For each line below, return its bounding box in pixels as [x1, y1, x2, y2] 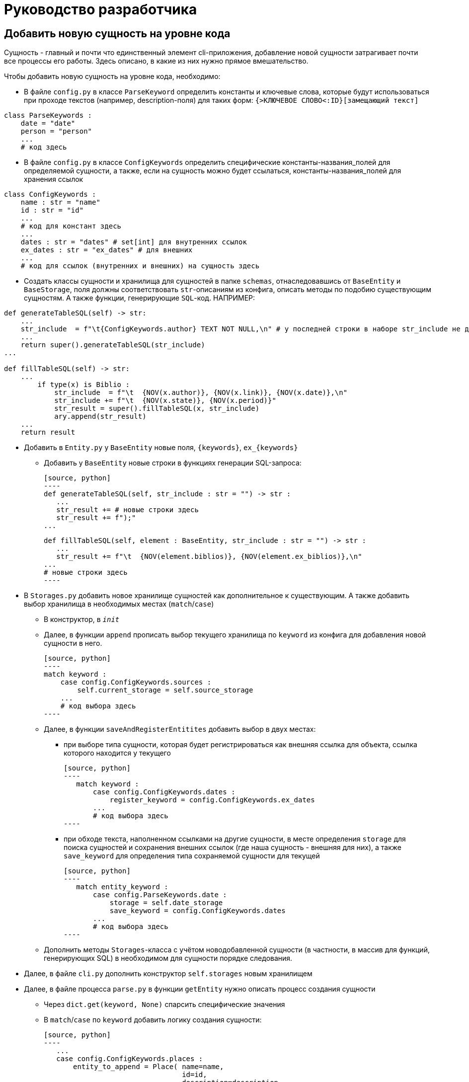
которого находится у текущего [64, 749, 171, 758]
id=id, [182, 1071, 207, 1079]
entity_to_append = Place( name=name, [73, 1063, 224, 1071]
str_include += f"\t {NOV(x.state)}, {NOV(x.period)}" [54, 396, 276, 405]
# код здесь [20, 143, 67, 152]
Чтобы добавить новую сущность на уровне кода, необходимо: [4, 72, 221, 81]
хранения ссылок [24, 175, 83, 184]
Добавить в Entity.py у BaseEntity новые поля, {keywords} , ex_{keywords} [24, 443, 298, 452]
